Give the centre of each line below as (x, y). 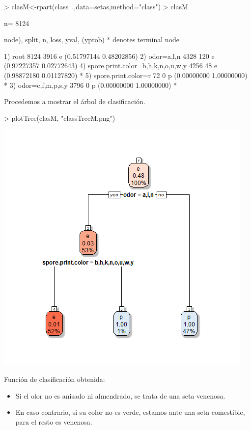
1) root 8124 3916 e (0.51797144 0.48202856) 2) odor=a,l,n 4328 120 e (109, 56)
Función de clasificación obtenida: (55, 379)
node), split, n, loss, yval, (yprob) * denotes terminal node (92, 40)
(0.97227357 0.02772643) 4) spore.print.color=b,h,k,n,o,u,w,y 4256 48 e (111, 66)
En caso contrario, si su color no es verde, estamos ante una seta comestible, (130, 412)
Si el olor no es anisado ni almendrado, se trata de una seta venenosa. (120, 395)
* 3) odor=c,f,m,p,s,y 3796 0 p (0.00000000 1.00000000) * (91, 85)
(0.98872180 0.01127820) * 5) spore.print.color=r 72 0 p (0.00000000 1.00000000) (126, 75)
